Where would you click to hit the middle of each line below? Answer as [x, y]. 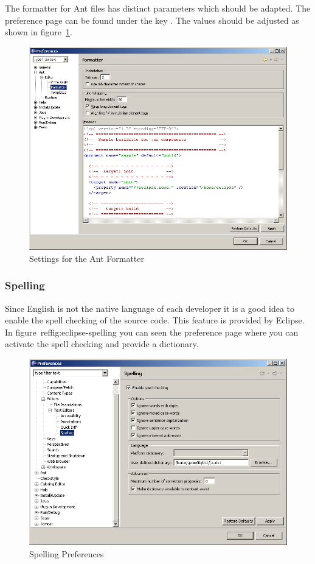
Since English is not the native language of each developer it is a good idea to [150, 308]
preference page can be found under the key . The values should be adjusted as [152, 20]
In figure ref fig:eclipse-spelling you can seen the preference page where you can [152, 332]
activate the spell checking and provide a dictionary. [102, 344]
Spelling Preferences [67, 553]
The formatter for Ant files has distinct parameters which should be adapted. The [158, 8]
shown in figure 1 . [39, 32]
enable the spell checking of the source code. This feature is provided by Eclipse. [155, 320]
